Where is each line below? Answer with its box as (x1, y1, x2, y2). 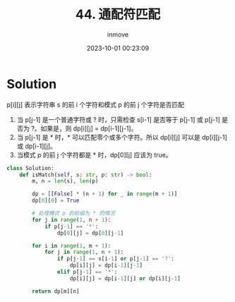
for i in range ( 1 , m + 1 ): (32, 242, 112, 249)
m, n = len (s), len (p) (32, 178, 99, 185)
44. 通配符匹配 (75, 6, 161, 23)
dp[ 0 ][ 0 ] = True (32, 197, 80, 205)
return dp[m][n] (32, 287, 80, 295)
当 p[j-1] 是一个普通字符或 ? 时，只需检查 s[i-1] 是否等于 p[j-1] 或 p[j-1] (16, 115, 220, 123)
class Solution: (6, 164, 54, 171)
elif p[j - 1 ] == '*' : (56, 269, 118, 276)
